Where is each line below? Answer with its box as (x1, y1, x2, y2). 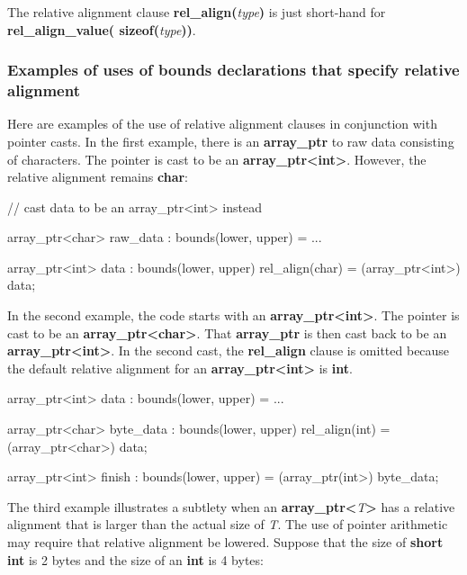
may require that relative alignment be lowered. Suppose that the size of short (7, 533, 444, 552)
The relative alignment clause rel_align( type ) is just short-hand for (7, 3, 386, 21)
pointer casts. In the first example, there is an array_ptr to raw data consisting (7, 131, 454, 150)
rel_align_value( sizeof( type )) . (7, 20, 196, 39)
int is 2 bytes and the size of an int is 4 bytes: (7, 550, 264, 569)
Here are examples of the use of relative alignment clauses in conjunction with (7, 114, 437, 133)
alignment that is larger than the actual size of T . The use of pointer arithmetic (7, 515, 448, 534)
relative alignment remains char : (7, 167, 189, 186)
